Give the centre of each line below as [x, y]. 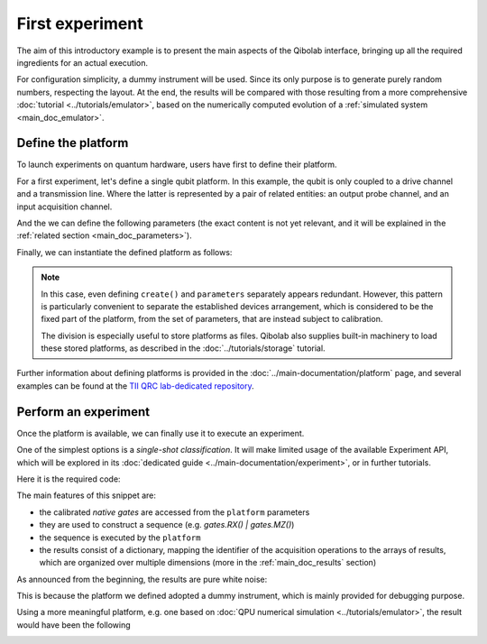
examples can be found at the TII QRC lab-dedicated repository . [135, 386]
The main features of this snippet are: [87, 495]
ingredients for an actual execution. [83, 62]
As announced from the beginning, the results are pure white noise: [142, 579]
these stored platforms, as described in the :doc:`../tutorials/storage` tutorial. [183, 348]
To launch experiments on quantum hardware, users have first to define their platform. [177, 165]
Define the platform [73, 143]
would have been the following [74, 625]
